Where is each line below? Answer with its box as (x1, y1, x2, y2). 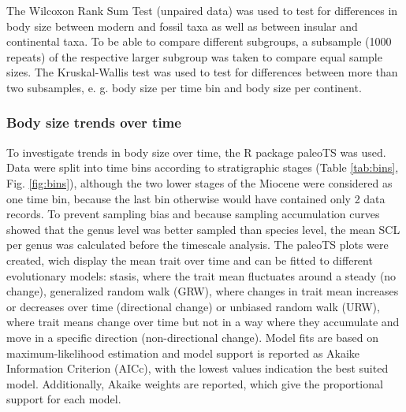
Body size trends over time (6, 113, 181, 132)
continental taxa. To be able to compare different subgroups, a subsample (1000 (6, 33, 392, 50)
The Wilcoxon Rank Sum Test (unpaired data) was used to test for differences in (6, 2, 398, 18)
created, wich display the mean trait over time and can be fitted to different (6, 251, 373, 268)
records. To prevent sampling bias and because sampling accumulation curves (6, 206, 380, 222)
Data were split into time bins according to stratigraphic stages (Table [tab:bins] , (6, 159, 399, 176)
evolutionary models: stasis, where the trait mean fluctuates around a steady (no (6, 267, 397, 284)
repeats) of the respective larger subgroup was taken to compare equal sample (6, 48, 382, 65)
